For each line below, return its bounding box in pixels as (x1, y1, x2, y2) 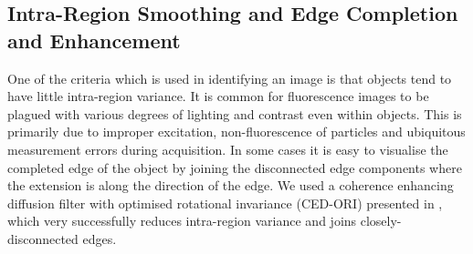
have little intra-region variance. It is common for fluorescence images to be (7, 86, 429, 106)
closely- (360, 211, 402, 230)
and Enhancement (7, 25, 181, 54)
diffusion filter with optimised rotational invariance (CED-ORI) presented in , (7, 193, 443, 212)
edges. (82, 229, 117, 248)
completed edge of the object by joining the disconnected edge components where (7, 157, 462, 177)
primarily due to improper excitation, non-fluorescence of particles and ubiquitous (7, 122, 466, 141)
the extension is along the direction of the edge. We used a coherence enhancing (7, 176, 454, 195)
